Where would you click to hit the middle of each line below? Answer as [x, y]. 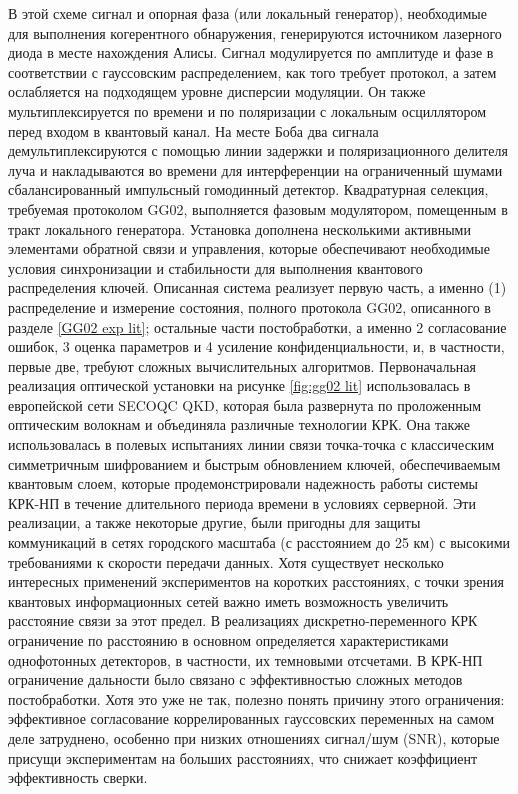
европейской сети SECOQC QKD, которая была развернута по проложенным [245, 404]
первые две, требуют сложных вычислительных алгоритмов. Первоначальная [242, 365]
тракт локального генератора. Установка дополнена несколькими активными [239, 228]
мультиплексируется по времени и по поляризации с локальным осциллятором [247, 110]
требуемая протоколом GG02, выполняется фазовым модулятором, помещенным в [258, 208]
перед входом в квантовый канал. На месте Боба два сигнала [193, 130]
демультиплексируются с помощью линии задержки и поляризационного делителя [258, 150]
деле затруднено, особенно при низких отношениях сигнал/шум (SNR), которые [254, 737]
